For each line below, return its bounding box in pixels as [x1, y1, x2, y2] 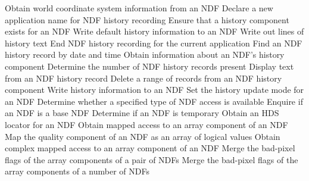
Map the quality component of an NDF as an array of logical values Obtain [5, 130, 280, 142]
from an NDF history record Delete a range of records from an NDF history [5, 71, 282, 84]
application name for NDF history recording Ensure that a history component [5, 13, 289, 26]
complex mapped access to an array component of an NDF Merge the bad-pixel [5, 142, 295, 154]
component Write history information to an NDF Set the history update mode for [5, 83, 304, 96]
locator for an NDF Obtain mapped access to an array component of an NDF [5, 118, 288, 130]
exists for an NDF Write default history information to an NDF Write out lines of [5, 25, 304, 38]
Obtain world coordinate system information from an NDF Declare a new [5, 2, 273, 14]
